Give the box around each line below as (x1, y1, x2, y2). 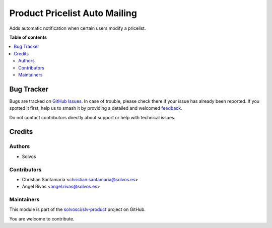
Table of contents (9, 34, 47, 40)
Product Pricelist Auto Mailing (9, 8, 137, 19)
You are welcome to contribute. (9, 215, 75, 221)
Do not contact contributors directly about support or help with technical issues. (9, 114, 176, 120)
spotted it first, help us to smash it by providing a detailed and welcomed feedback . (9, 105, 182, 111)
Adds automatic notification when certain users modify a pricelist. (9, 25, 146, 31)
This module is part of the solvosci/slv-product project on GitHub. (9, 206, 146, 212)
